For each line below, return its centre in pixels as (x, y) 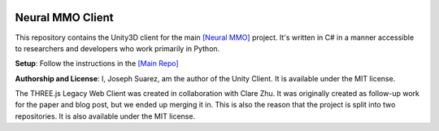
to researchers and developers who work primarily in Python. (117, 48)
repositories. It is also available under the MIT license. (105, 116)
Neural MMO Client (64, 17)
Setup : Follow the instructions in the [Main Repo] (97, 63)
